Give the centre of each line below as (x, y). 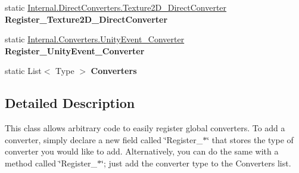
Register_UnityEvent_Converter (75, 50)
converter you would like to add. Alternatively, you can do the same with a (142, 151)
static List (23, 71)
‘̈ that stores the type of (250, 139)
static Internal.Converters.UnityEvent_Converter (95, 39)
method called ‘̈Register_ (51, 163)
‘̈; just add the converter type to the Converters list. (196, 163)
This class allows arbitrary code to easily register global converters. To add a (145, 128)
